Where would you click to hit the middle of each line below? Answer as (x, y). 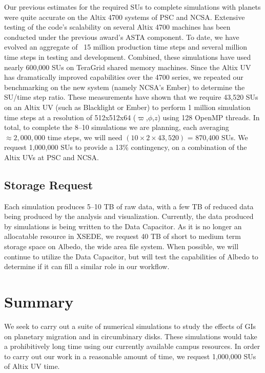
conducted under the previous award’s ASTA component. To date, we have (122, 37)
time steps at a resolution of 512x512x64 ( (70, 117)
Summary (39, 302)
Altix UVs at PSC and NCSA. (52, 157)
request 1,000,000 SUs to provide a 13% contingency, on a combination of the (126, 147)
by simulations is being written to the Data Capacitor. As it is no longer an (123, 226)
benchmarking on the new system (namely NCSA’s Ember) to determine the (125, 87)
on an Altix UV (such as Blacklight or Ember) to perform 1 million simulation (127, 107)
